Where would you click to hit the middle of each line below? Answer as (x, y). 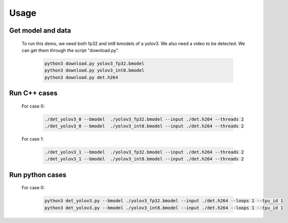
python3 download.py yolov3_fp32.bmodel (94, 63)
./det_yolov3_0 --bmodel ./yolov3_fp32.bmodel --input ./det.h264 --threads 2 (144, 119)
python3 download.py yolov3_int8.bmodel (94, 70)
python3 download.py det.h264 (81, 77)
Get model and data (40, 30)
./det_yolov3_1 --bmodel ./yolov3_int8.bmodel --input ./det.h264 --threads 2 (144, 159)
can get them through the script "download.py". (70, 50)
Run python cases (38, 175)
